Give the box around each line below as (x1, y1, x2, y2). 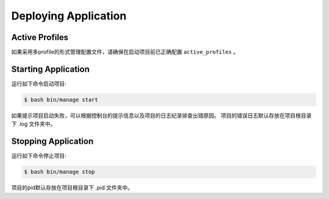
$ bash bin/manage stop (24, 169, 96, 175)
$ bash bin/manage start (24, 96, 99, 103)
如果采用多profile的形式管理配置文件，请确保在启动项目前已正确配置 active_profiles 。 (11, 49, 239, 56)
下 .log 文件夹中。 (11, 120, 56, 127)
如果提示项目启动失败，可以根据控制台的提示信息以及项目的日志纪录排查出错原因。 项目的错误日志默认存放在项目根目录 (11, 112, 312, 119)
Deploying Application (11, 9, 127, 22)
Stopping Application (11, 137, 94, 147)
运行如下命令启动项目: (11, 79, 67, 87)
